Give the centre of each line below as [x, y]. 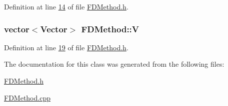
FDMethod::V [110, 29]
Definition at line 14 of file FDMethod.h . [66, 6]
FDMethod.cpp [27, 97]
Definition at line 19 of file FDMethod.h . [66, 47]
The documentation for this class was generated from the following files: [114, 64]
